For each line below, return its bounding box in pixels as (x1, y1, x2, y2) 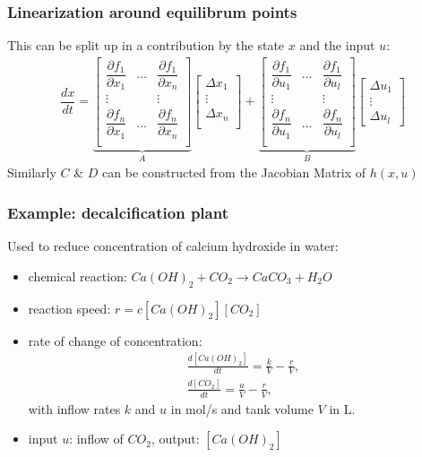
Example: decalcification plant (7, 201, 228, 223)
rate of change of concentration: (28, 331, 202, 349)
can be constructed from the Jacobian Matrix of (102, 163, 366, 182)
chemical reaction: (28, 266, 127, 285)
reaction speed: (28, 298, 111, 317)
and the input (299, 36, 375, 55)
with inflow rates (28, 399, 121, 418)
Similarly (7, 163, 56, 182)
